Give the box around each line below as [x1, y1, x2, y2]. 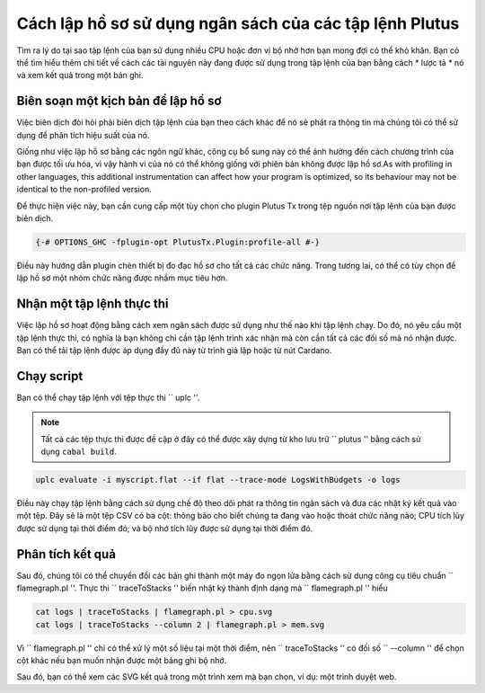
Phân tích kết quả [16, 546, 117, 562]
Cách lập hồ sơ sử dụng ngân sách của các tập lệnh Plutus [16, 13, 460, 33]
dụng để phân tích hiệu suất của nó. [16, 129, 150, 140]
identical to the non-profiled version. [16, 184, 152, 195]
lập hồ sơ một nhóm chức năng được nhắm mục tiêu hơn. [16, 272, 228, 283]
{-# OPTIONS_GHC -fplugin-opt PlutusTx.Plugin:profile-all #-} [35, 236, 321, 247]
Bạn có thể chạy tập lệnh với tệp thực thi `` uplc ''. [16, 392, 200, 403]
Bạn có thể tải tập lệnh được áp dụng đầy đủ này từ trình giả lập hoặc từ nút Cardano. [16, 345, 332, 356]
